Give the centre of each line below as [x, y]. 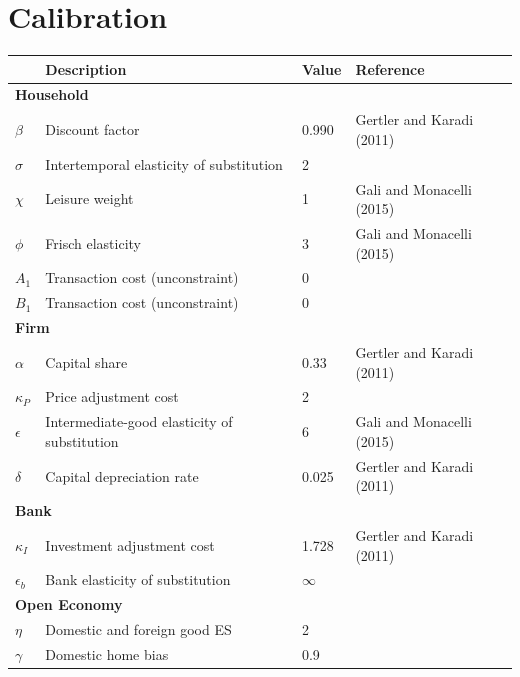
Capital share [86, 361]
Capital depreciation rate [122, 475]
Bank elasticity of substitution [138, 579]
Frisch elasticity [93, 242]
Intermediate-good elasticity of [139, 421]
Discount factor [92, 129]
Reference [390, 68]
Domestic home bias [107, 653]
